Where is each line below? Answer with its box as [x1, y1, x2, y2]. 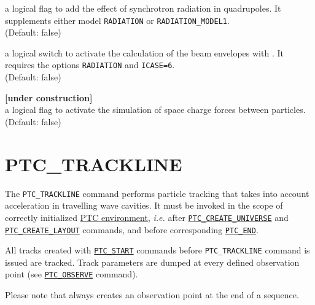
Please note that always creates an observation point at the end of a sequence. [5, 288, 299, 301]
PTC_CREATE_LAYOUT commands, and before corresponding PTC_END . [5, 223, 259, 236]
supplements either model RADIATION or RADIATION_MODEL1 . [5, 14, 230, 26]
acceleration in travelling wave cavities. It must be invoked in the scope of [5, 199, 283, 212]
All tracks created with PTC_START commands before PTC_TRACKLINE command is [5, 244, 310, 257]
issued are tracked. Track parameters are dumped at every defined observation [5, 255, 300, 268]
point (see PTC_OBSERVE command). [5, 268, 138, 280]
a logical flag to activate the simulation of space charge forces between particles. [5, 103, 306, 116]
